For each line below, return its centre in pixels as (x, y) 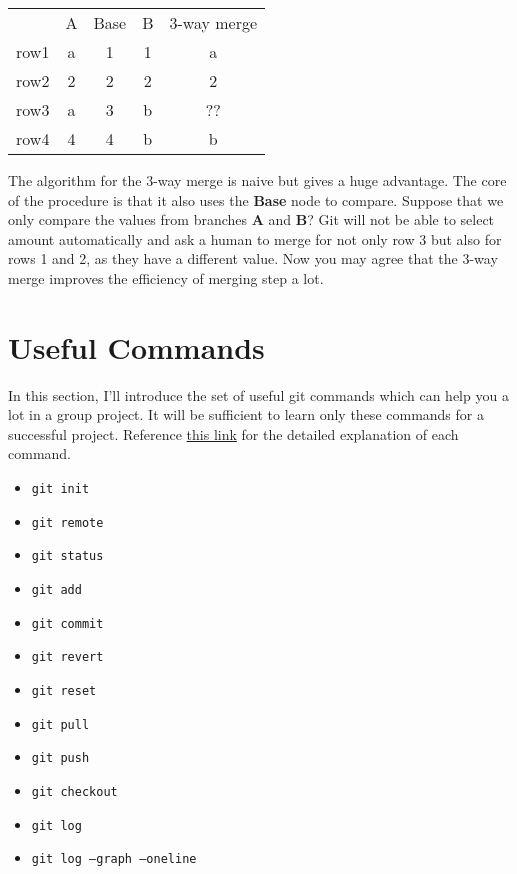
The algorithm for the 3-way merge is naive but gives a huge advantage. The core (257, 180)
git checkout (74, 791)
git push (60, 758)
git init (60, 489)
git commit (67, 623)
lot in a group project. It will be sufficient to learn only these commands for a (246, 414)
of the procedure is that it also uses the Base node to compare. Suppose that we (256, 199)
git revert (67, 657)
